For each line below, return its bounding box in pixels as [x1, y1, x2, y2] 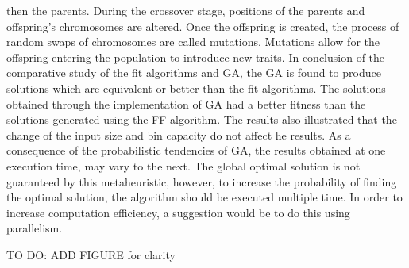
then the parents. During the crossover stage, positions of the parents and [6, 2, 365, 18]
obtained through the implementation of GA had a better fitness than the [6, 95, 366, 112]
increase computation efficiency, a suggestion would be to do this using [6, 204, 350, 220]
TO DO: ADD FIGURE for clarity [6, 246, 176, 262]
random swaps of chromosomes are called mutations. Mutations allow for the [6, 33, 380, 50]
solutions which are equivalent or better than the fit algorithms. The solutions [6, 79, 386, 96]
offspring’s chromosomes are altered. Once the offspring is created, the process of [6, 17, 399, 34]
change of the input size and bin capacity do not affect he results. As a [6, 126, 351, 143]
